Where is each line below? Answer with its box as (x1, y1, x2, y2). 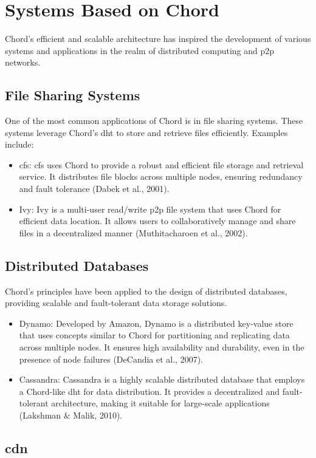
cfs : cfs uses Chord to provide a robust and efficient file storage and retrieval (19, 158, 304, 171)
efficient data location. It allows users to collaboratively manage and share (19, 214, 296, 227)
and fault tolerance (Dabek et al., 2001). (19, 182, 170, 195)
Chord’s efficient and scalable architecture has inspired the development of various (5, 32, 311, 45)
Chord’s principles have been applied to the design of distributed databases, (5, 284, 287, 297)
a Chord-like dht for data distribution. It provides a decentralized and (19, 385, 280, 397)
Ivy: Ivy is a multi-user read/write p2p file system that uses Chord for (19, 202, 281, 215)
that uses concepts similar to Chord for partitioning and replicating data (19, 329, 290, 341)
